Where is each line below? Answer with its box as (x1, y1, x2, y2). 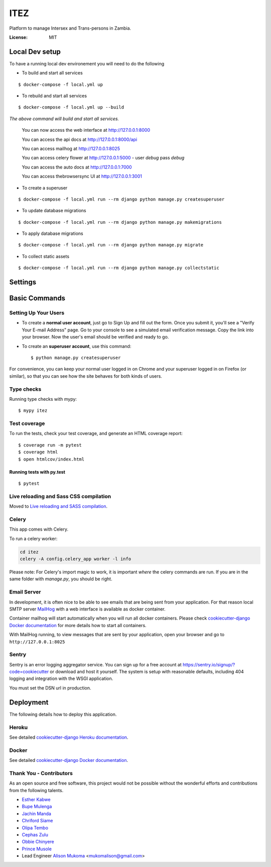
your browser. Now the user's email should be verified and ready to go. (22, 334, 169, 340)
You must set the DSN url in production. (9, 684, 91, 691)
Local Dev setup (9, 47, 61, 56)
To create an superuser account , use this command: (22, 343, 131, 349)
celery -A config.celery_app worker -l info (20, 556, 131, 562)
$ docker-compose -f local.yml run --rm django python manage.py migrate (18, 242, 204, 248)
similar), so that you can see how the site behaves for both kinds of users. (9, 373, 163, 379)
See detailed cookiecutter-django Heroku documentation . (9, 734, 128, 740)
